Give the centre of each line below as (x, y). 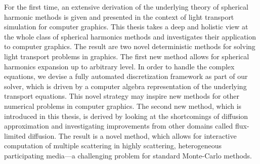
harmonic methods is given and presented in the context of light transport (119, 16)
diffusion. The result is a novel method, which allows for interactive (132, 135)
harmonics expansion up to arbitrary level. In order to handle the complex (119, 66)
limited (15, 135)
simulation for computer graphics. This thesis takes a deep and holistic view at (126, 27)
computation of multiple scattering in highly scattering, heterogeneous (113, 146)
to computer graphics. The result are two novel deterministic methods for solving (130, 46)
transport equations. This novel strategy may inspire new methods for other (122, 96)
